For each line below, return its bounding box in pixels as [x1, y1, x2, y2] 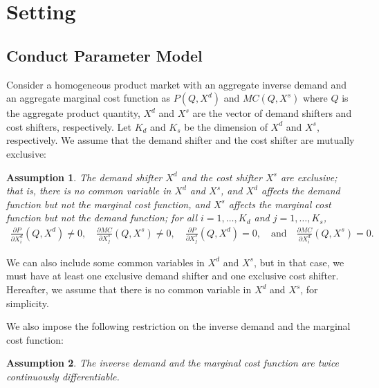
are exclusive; [280, 169, 338, 184]
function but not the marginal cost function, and [6, 196, 210, 211]
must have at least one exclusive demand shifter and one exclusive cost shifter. [6, 268, 339, 283]
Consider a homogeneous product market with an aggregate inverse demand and [6, 77, 346, 91]
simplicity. [6, 295, 49, 310]
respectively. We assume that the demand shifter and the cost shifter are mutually [6, 133, 355, 147]
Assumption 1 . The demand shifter [6, 169, 163, 184]
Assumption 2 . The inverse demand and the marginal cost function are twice [6, 355, 340, 370]
